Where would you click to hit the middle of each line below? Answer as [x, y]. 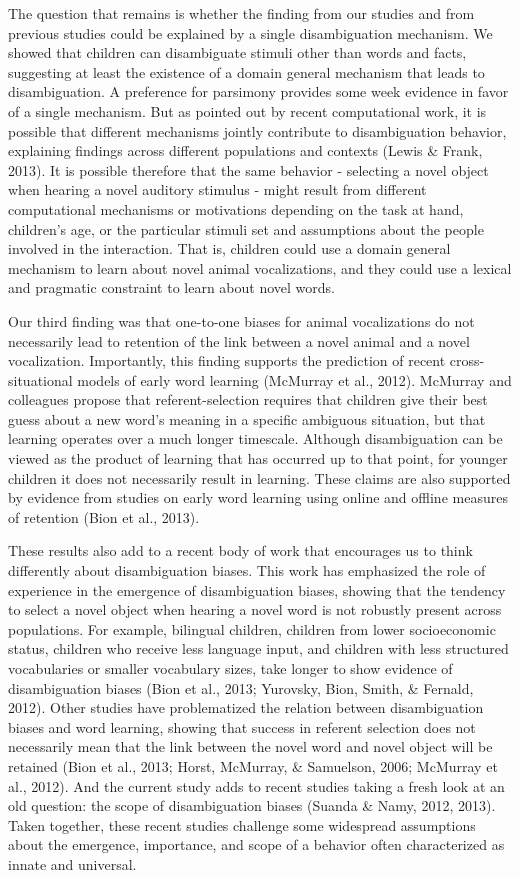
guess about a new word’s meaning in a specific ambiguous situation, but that [247, 418]
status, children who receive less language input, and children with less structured [258, 648]
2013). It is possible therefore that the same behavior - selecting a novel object [248, 169]
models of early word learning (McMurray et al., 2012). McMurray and [294, 379]
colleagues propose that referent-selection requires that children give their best [248, 399]
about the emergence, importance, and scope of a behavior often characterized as [256, 844]
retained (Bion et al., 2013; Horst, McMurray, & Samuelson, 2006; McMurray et [253, 765]
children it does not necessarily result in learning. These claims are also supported [259, 477]
